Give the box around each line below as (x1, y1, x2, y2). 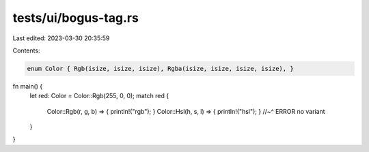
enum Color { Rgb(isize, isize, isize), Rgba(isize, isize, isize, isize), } (27, 65, 294, 72)
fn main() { (12, 82, 43, 90)
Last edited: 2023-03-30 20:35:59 (12, 34, 110, 42)
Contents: (12, 46, 40, 55)
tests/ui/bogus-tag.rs (12, 10, 139, 25)
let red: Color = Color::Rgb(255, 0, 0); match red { (29, 92, 169, 100)
